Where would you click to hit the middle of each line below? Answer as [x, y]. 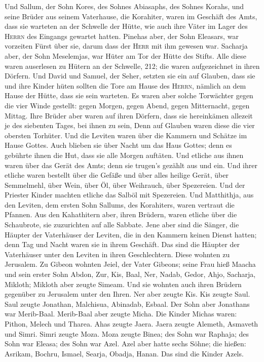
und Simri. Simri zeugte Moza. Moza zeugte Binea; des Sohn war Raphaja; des [127, 333]
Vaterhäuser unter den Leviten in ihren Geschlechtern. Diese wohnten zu [117, 254]
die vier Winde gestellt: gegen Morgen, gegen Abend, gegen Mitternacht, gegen [127, 105]
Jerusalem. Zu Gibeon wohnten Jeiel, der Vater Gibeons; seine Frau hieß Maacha [130, 264]
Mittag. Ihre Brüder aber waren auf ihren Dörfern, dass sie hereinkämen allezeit [129, 115]
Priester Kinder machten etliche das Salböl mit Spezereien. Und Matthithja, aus [129, 195]
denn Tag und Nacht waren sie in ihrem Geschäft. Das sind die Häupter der [122, 244]
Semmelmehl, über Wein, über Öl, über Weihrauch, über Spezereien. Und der [125, 185]
